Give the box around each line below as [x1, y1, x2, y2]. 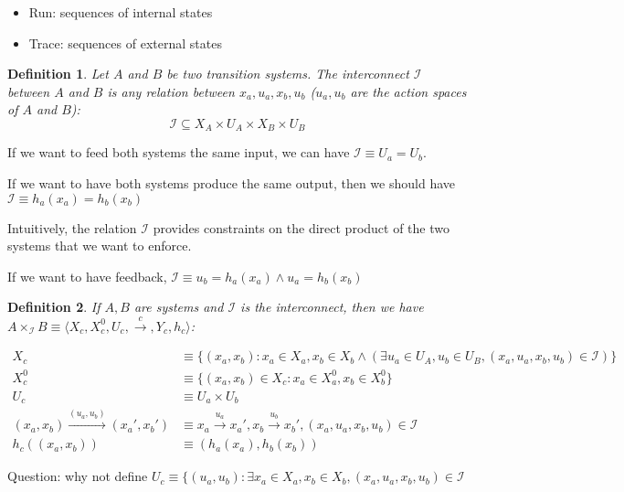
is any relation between [107, 81, 235, 101]
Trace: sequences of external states [28, 33, 222, 52]
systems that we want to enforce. [7, 236, 192, 255]
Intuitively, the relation [7, 218, 137, 237]
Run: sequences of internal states [28, 3, 213, 21]
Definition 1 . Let [7, 64, 109, 83]
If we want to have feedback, [7, 266, 167, 285]
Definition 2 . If [7, 297, 100, 316]
